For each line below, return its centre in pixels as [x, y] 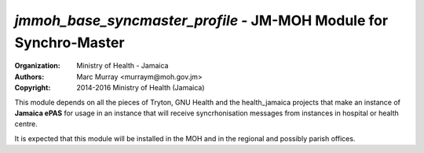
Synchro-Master [69, 42]
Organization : [37, 66]
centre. [26, 124]
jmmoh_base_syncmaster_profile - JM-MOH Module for [201, 20]
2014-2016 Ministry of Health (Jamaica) [141, 88]
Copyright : [33, 88]
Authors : [29, 76]
